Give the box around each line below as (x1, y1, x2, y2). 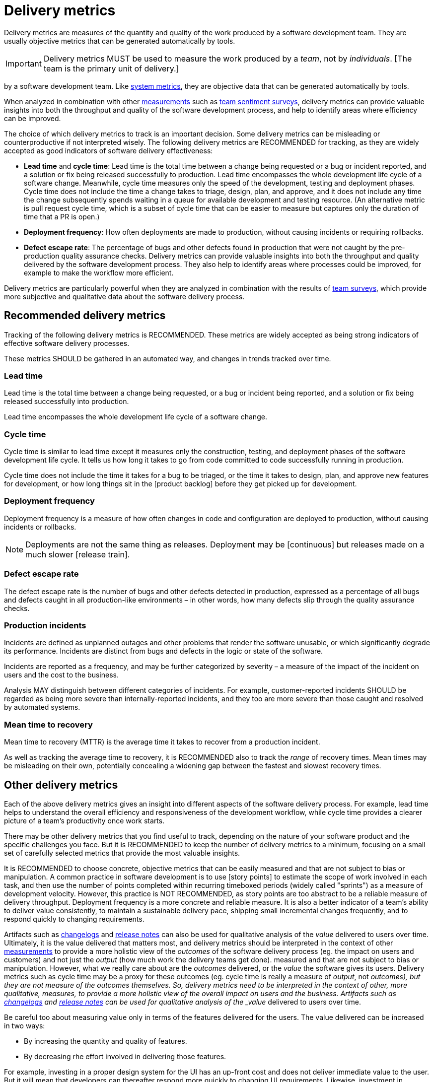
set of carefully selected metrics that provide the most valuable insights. (4, 848, 240, 857)
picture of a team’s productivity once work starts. (4, 816, 165, 825)
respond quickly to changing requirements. (4, 914, 145, 923)
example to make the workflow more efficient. (24, 268, 174, 277)
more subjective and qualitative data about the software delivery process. (4, 292, 245, 301)
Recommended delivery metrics (4, 309, 166, 322)
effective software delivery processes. (4, 338, 130, 347)
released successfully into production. (4, 397, 129, 406)
